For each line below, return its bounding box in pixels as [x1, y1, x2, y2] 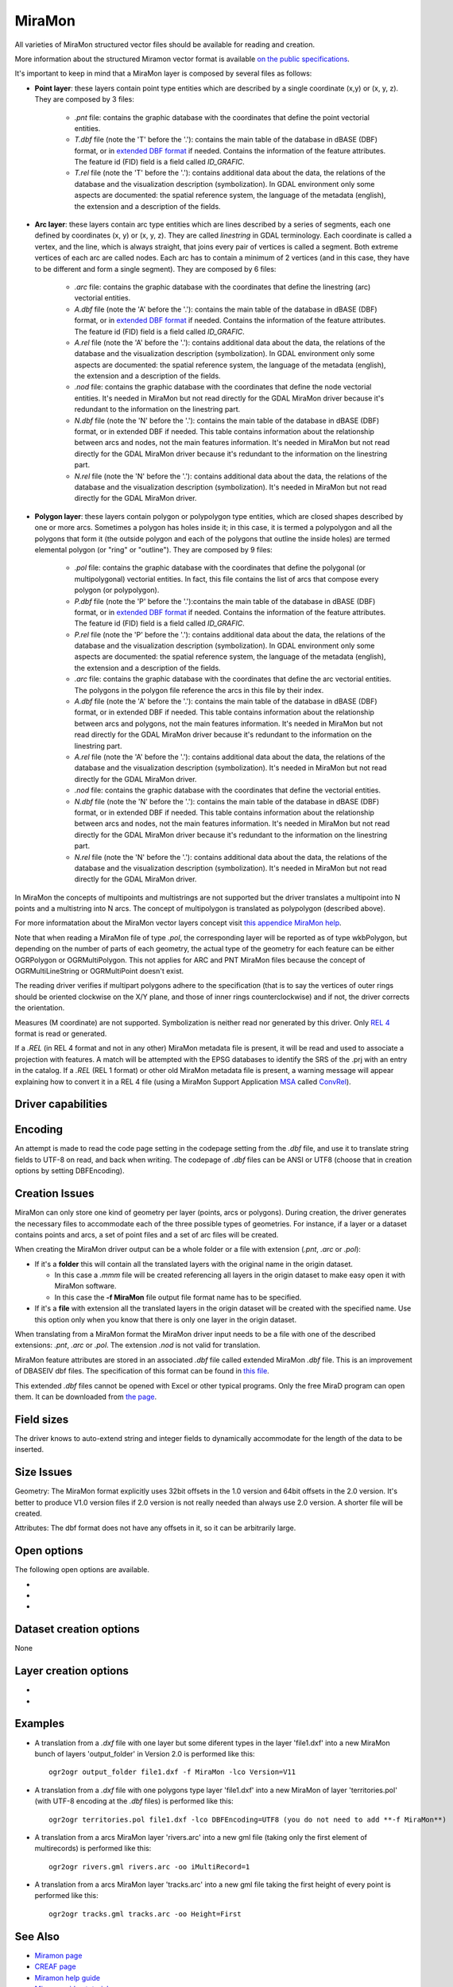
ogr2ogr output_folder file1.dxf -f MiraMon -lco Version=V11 [48, 1768, 296, 1776]
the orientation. [14, 1003, 65, 1013]
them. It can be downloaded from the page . [14, 1392, 157, 1401]
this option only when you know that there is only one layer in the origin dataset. [34, 1315, 297, 1324]
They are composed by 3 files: [34, 95, 134, 104]
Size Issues [14, 1466, 73, 1479]
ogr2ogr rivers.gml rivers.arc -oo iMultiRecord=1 [48, 1862, 250, 1871]
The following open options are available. [14, 1565, 150, 1574]
